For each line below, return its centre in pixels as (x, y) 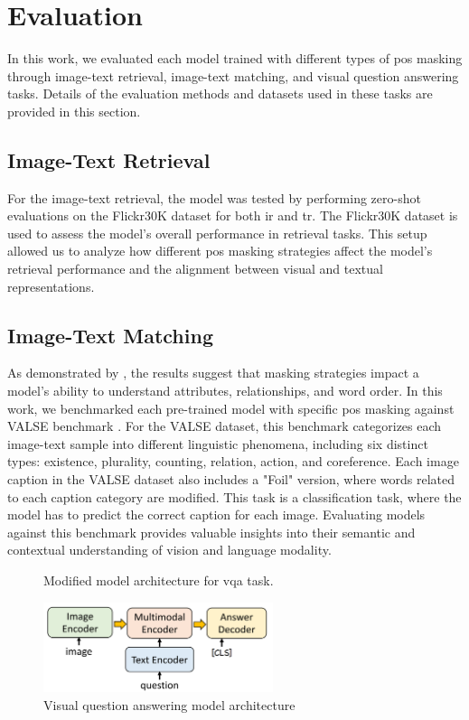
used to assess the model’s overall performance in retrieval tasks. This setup (217, 233)
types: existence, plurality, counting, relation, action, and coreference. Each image (233, 461)
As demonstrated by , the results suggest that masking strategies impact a (213, 373)
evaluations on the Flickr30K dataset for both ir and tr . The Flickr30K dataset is (233, 215)
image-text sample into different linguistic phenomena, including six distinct (218, 443)
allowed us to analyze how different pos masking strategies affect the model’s (220, 251)
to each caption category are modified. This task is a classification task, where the (234, 496)
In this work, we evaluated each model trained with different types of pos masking (235, 58)
